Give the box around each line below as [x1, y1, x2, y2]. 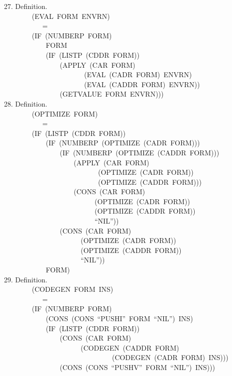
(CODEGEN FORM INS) [31, 284, 114, 294]
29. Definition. [4, 274, 47, 284]
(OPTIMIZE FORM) [31, 108, 98, 119]
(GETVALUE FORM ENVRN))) [59, 89, 164, 99]
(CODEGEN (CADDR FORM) [80, 342, 179, 353]
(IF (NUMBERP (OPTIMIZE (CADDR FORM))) [59, 147, 220, 157]
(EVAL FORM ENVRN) [31, 10, 110, 21]
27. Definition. [4, 1, 47, 11]
